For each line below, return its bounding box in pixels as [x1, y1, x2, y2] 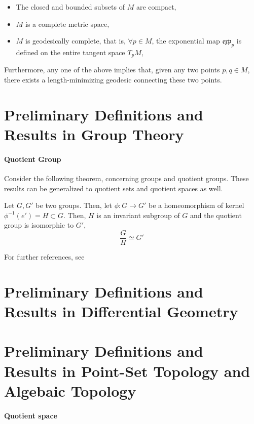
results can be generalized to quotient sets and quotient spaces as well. [4, 183, 223, 193]
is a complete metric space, [25, 18, 110, 29]
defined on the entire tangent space [16, 47, 125, 57]
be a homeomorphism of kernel [149, 200, 244, 210]
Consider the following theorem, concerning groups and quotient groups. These [4, 173, 249, 183]
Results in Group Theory [4, 124, 184, 144]
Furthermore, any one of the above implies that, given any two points [4, 64, 220, 75]
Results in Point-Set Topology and [4, 360, 250, 381]
